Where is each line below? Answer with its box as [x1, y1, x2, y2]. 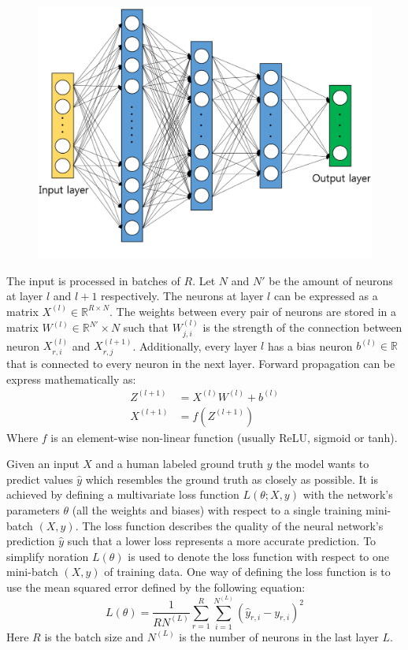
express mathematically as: [6, 370, 136, 387]
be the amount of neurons [269, 272, 393, 288]
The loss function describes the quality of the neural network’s [82, 517, 384, 533]
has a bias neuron [267, 337, 353, 354]
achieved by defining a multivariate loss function [6, 486, 239, 503]
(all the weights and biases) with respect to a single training [72, 501, 362, 518]
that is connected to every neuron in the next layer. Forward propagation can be [6, 355, 395, 371]
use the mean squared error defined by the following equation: [6, 578, 306, 595]
